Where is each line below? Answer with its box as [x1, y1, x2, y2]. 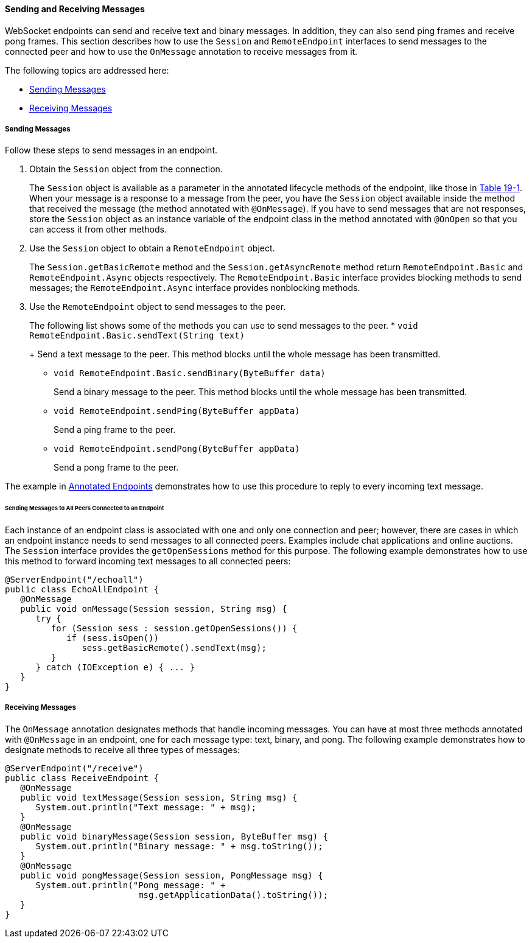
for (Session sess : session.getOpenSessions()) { [51, 623, 298, 634]
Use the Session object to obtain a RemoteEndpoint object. [29, 243, 275, 254]
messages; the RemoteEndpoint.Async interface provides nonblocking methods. [29, 282, 360, 293]
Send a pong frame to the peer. [54, 462, 179, 473]
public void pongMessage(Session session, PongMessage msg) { [20, 870, 323, 880]
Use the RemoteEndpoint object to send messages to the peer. [29, 301, 286, 312]
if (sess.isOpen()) [66, 633, 159, 643]
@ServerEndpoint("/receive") [5, 763, 144, 773]
